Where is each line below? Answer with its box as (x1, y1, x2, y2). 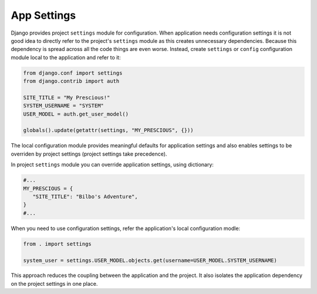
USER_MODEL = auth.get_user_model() (23, 110, 129, 117)
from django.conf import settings (23, 69, 123, 76)
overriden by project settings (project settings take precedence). (11, 150, 167, 157)
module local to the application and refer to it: (11, 53, 121, 61)
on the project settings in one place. (11, 280, 98, 287)
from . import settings (23, 241, 92, 247)
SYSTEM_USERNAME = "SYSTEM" (23, 103, 104, 109)
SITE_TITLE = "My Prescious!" (23, 94, 110, 101)
